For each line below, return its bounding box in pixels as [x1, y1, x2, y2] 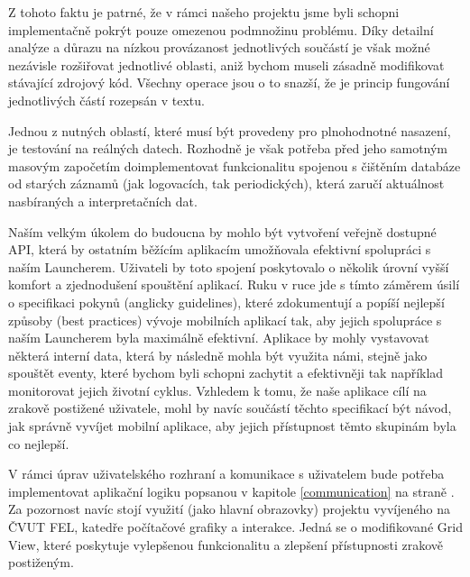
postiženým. [8, 553, 74, 572]
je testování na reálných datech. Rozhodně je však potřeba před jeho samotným [8, 139, 448, 158]
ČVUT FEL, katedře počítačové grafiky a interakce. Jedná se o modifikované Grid [8, 517, 463, 536]
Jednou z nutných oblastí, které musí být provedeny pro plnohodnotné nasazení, [8, 121, 451, 140]
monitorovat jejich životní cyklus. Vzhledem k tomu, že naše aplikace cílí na [8, 380, 427, 399]
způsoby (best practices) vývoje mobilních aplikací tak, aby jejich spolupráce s [8, 310, 442, 329]
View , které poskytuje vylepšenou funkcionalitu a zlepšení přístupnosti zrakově [8, 535, 443, 554]
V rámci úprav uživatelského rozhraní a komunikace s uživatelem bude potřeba [8, 464, 445, 483]
